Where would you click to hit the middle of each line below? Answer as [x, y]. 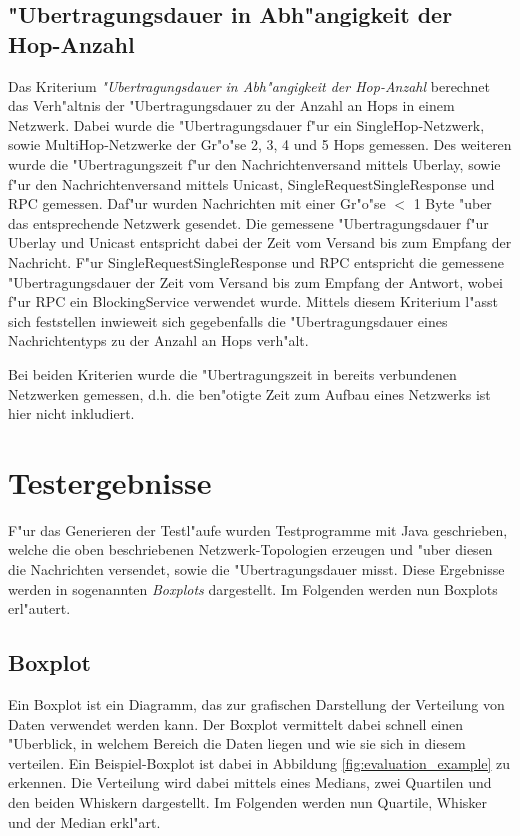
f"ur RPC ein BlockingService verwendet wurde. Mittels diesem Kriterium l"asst [253, 301]
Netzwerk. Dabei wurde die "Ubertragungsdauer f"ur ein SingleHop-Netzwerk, [246, 124]
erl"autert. [39, 608]
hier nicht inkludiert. [71, 413]
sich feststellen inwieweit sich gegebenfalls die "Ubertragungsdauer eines [228, 320]
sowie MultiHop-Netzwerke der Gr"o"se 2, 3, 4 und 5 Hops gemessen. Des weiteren [260, 144]
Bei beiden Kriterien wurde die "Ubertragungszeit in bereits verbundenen [232, 373]
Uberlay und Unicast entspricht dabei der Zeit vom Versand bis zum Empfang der [260, 242]
